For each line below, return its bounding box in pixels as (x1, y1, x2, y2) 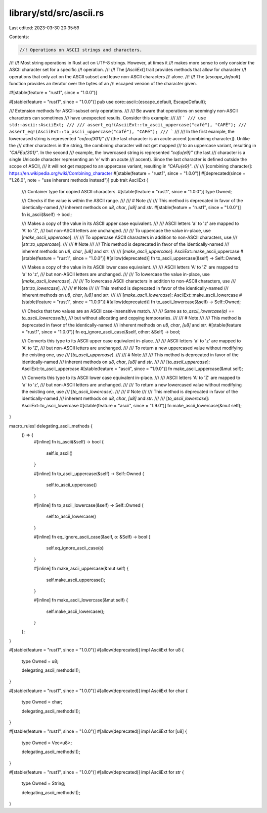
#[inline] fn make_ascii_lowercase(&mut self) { (34, 597, 128, 603)
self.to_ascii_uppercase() (46, 482, 97, 488)
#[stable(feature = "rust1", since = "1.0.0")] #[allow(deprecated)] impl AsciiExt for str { (9, 769, 184, 775)
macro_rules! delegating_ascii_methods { (9, 423, 93, 429)
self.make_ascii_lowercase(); (46, 608, 105, 614)
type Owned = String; (21, 780, 66, 786)
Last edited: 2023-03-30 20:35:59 (9, 25, 80, 31)
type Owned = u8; (21, 658, 59, 664)
